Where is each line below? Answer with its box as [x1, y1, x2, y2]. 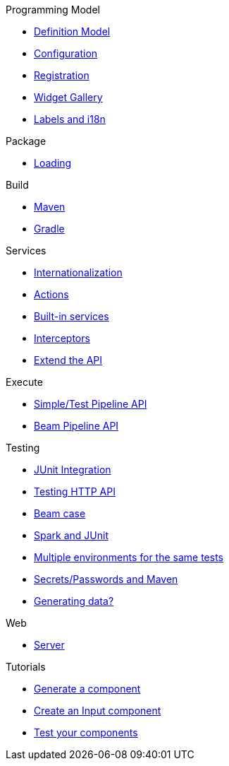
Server [34, 639, 65, 651]
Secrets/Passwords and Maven [34, 573, 178, 585]
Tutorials [6, 661, 46, 673]
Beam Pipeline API [34, 420, 119, 432]
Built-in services [34, 310, 109, 322]
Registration [34, 69, 89, 81]
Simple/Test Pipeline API [34, 398, 147, 410]
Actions [34, 288, 69, 300]
